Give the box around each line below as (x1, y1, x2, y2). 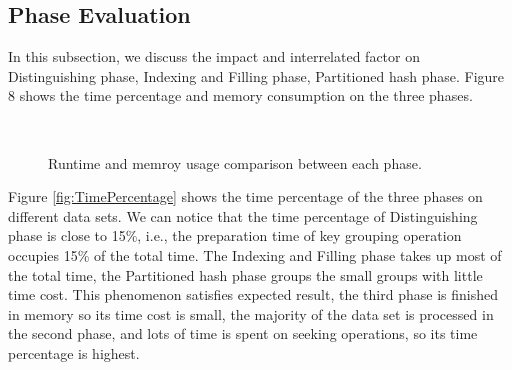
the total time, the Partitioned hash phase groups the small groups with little (8, 264, 483, 285)
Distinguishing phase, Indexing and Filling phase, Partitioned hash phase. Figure (8, 65, 505, 86)
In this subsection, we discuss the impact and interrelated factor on (8, 46, 421, 67)
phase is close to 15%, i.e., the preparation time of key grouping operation (8, 225, 462, 246)
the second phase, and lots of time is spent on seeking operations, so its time (8, 323, 478, 344)
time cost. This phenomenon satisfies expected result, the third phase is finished (8, 284, 498, 305)
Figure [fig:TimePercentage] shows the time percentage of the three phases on (8, 186, 483, 207)
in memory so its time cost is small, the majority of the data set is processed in (8, 303, 494, 324)
